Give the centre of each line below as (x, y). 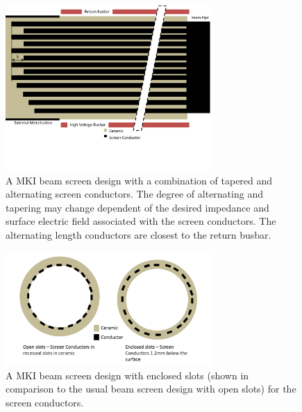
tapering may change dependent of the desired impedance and (137, 207)
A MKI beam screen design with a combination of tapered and (139, 180)
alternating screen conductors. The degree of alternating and (134, 194)
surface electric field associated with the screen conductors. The (141, 221)
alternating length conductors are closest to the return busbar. (139, 235)
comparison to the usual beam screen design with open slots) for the (151, 389)
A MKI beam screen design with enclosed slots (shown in (127, 375)
